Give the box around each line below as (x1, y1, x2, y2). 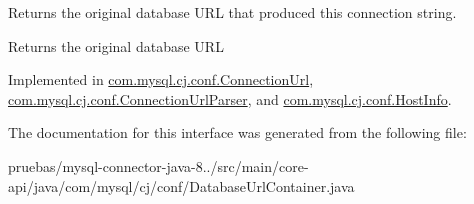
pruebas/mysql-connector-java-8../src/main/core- (8, 155, 309, 176)
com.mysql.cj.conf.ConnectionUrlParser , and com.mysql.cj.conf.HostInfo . (8, 88, 452, 109)
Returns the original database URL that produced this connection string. (8, 2, 457, 22)
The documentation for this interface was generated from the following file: (8, 122, 467, 143)
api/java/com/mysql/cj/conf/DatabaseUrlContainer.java (8, 175, 355, 196)
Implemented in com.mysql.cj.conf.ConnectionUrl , (8, 69, 314, 90)
